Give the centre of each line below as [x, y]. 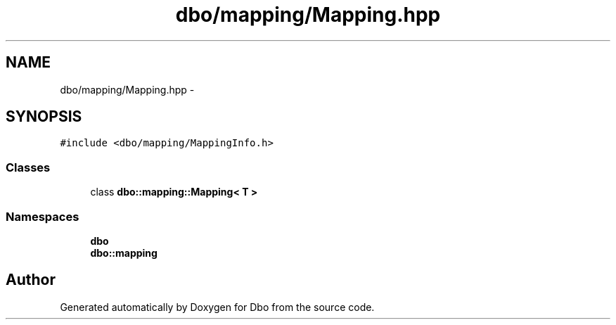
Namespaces [43, 216]
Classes [28, 167]
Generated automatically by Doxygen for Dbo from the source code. [217, 307]
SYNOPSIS [44, 117]
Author [31, 280]
